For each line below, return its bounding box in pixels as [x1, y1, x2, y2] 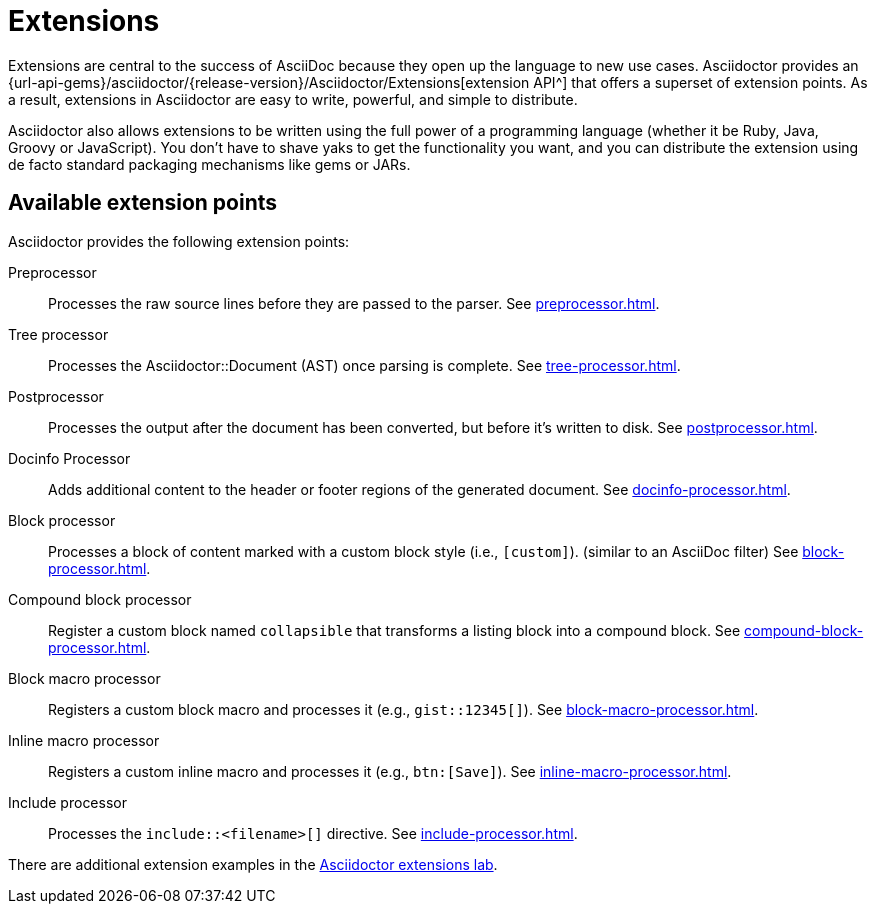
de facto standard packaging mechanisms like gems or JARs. [8, 155, 411, 173]
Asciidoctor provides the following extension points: [8, 232, 350, 250]
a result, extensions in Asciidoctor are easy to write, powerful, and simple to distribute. [8, 90, 578, 108]
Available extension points [8, 190, 278, 216]
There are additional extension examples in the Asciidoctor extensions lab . [8, 855, 498, 873]
